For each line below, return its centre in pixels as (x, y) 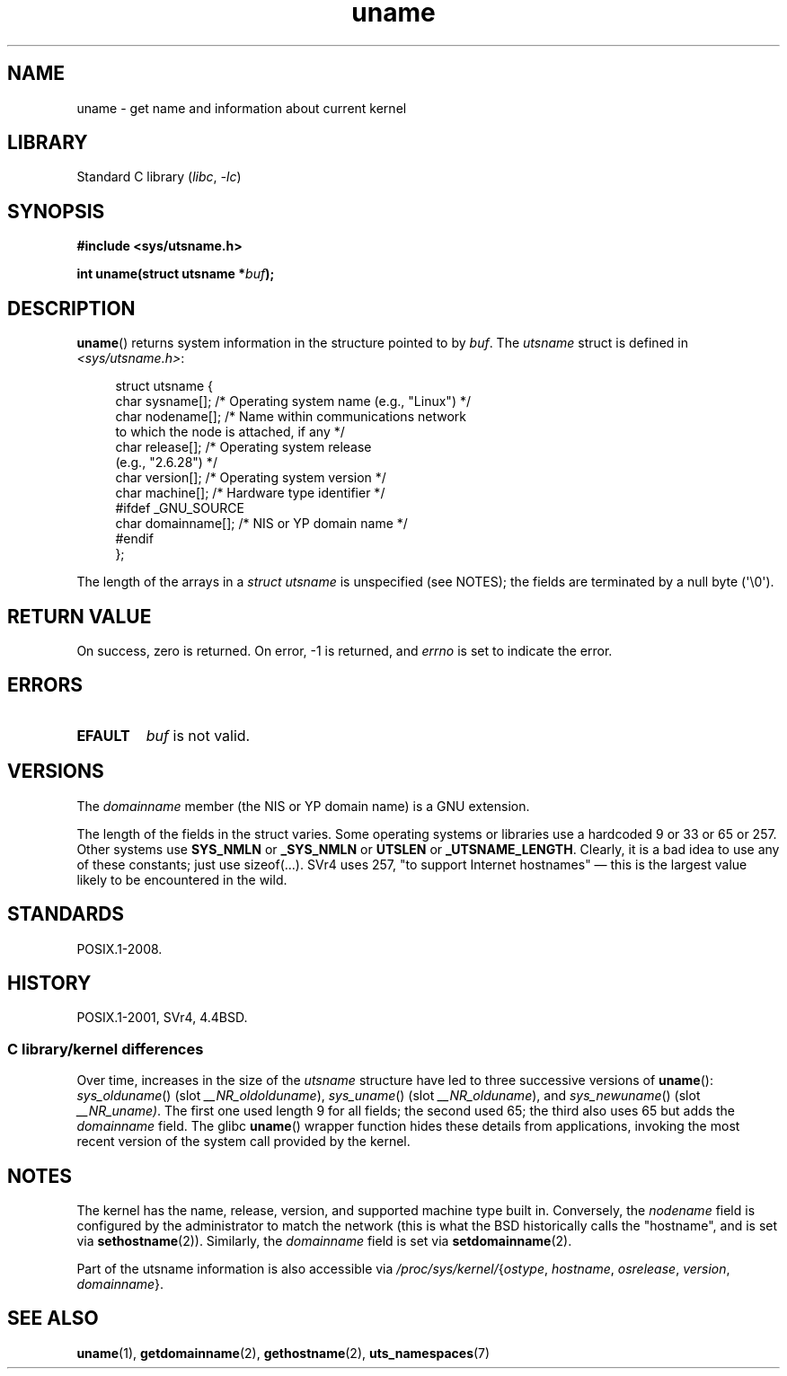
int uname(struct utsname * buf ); (176, 274)
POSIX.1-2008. (119, 948)
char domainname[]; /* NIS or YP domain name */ (261, 524)
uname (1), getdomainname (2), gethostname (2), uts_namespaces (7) (283, 1353)
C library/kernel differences (106, 1049)
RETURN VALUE (80, 616)
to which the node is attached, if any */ (230, 432)
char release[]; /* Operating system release (243, 447)
